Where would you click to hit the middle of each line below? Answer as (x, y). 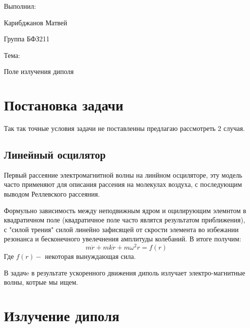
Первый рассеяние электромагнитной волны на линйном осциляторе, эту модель (123, 174)
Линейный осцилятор (55, 155)
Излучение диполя (62, 316)
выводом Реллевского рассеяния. (52, 194)
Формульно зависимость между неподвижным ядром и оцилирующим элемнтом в (125, 210)
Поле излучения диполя (39, 71)
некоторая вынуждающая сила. (90, 256)
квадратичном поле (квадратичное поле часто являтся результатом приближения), (125, 220)
